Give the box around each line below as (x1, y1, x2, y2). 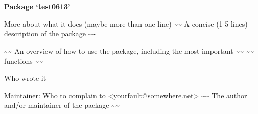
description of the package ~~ (4, 28, 97, 39)
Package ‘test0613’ (4, 1, 71, 12)
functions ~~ (4, 55, 43, 66)
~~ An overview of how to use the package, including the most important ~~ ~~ (4, 45, 254, 56)
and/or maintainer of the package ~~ (4, 100, 120, 110)
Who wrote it (4, 73, 46, 83)
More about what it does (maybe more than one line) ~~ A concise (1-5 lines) (4, 18, 248, 29)
